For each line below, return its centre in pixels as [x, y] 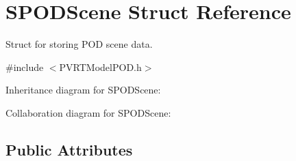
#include [25, 67]
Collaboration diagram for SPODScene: [88, 112]
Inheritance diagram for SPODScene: [83, 90]
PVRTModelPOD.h [100, 67]
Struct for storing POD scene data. [79, 44]
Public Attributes [69, 149]
